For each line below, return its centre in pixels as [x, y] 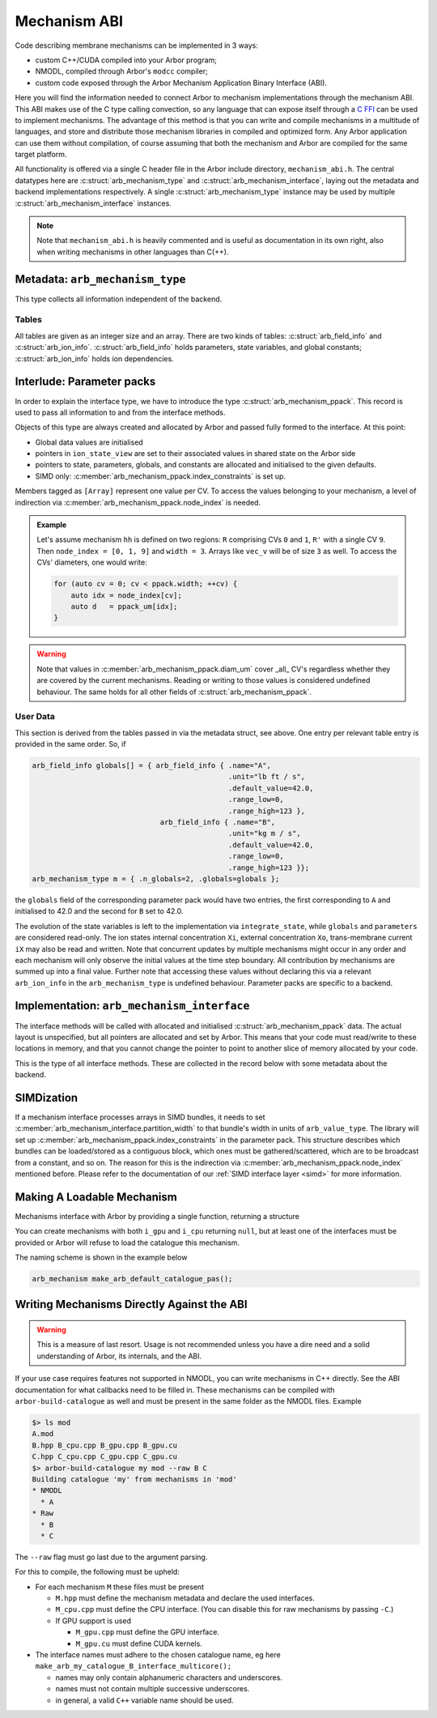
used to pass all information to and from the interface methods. [120, 412]
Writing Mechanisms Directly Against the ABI [131, 1304]
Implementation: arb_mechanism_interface [132, 1006]
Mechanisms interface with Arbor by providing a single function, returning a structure [157, 1216]
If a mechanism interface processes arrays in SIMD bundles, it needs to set [140, 1117]
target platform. [41, 155]
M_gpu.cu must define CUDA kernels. [139, 1643]
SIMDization [47, 1098]
